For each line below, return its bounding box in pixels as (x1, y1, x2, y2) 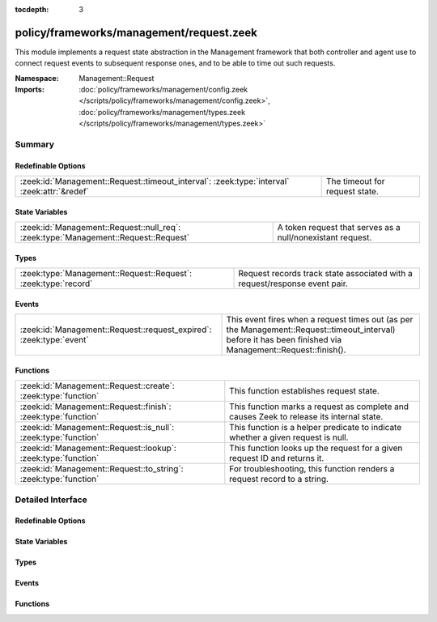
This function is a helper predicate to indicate (229, 422, 402, 433)
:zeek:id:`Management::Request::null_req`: (19, 222, 181, 233)
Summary (15, 138, 55, 150)
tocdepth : (15, 5, 49, 14)
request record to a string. (229, 474, 329, 485)
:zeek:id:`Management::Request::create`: (19, 381, 176, 392)
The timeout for (325, 176, 385, 187)
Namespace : (15, 73, 60, 83)
